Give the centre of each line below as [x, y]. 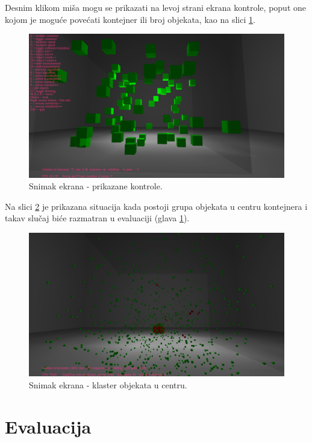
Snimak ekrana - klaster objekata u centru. [108, 384]
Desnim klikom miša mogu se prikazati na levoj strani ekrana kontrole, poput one [155, 7]
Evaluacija [48, 426]
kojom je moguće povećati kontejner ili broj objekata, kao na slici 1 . [130, 19]
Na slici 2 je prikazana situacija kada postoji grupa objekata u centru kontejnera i [156, 206]
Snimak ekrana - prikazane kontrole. [96, 186]
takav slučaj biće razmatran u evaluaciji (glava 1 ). [97, 218]
